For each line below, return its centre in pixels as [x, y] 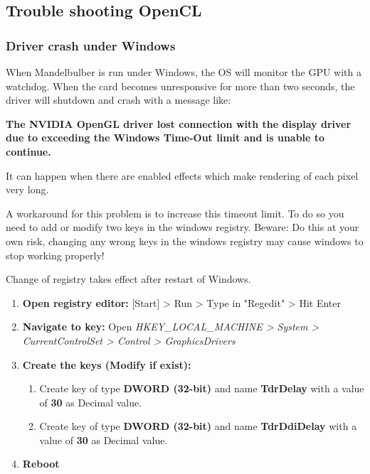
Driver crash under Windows [91, 45]
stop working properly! [55, 255]
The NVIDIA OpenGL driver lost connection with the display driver [179, 123]
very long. [27, 189]
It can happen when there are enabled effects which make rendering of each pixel [182, 175]
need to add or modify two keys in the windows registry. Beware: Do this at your [183, 227]
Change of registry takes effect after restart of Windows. [128, 279]
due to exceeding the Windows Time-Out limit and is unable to [165, 138]
